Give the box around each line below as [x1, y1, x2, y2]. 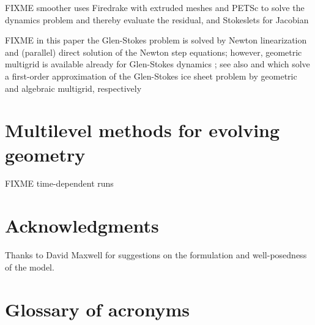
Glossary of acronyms [5, 296, 190, 321]
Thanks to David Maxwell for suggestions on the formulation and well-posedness [5, 248, 307, 261]
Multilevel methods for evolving [5, 118, 280, 143]
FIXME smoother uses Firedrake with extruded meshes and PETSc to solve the [5, 1, 305, 13]
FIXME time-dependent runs [5, 177, 114, 190]
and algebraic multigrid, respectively [5, 81, 142, 94]
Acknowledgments [5, 213, 159, 238]
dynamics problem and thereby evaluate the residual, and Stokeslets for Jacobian [5, 13, 309, 26]
